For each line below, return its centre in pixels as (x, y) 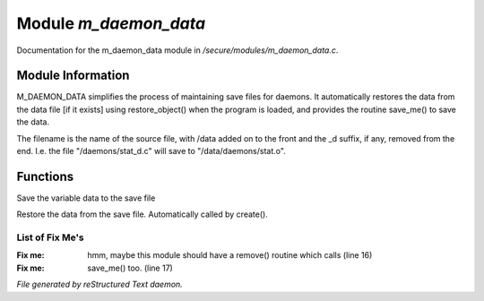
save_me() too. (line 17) (130, 268)
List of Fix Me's (50, 237)
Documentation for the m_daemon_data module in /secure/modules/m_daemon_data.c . (177, 50)
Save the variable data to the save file (86, 198)
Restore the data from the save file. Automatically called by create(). (142, 214)
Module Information (73, 76)
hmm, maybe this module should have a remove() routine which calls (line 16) (230, 255)
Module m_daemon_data (111, 23)
